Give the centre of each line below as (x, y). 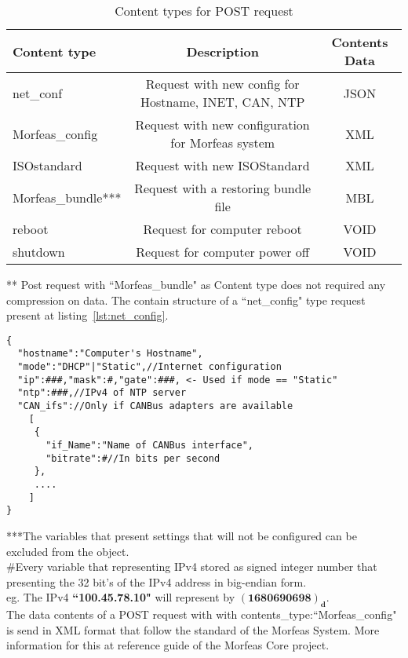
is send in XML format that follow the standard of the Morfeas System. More (193, 629)
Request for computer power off (223, 252)
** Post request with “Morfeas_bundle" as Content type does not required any (196, 284)
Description (222, 51)
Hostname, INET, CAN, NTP (222, 102)
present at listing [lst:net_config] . (87, 315)
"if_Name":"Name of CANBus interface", (149, 446)
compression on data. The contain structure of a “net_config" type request (186, 300)
